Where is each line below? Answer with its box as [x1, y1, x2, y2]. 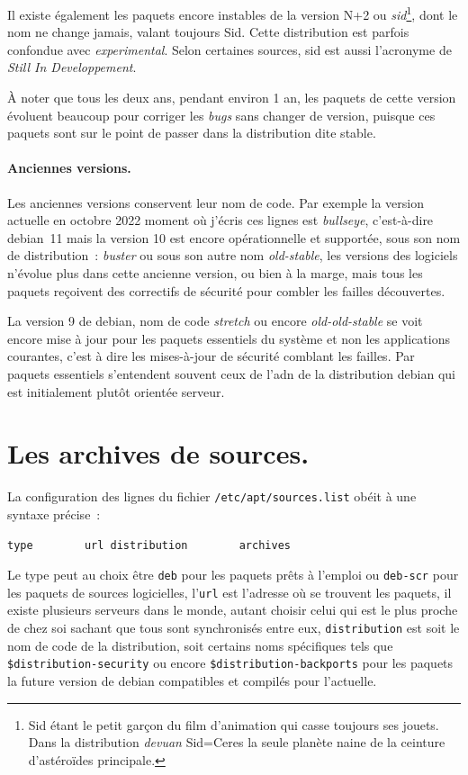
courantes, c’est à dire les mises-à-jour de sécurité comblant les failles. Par [7, 347, 415, 365]
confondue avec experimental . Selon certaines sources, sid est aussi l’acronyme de [7, 40, 452, 59]
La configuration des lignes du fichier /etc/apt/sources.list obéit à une [7, 487, 417, 506]
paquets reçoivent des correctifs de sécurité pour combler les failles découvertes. [7, 281, 445, 300]
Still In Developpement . [7, 58, 137, 77]
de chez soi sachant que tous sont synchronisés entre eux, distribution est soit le [7, 618, 460, 637]
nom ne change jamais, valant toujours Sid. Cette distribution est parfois [7, 23, 409, 41]
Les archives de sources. [7, 435, 310, 472]
